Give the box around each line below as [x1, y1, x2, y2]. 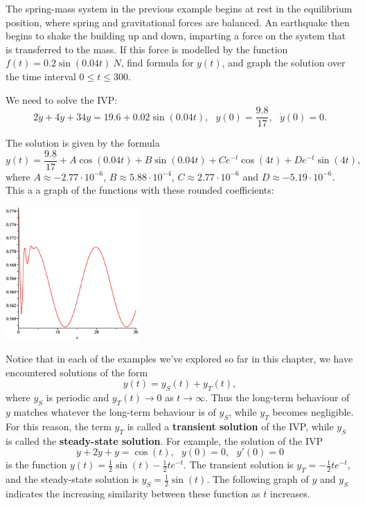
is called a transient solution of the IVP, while [127, 419, 334, 433]
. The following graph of [206, 472, 309, 486]
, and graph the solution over [222, 55, 346, 70]
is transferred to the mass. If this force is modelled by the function [6, 42, 288, 56]
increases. [269, 486, 310, 500]
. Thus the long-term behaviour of [205, 390, 350, 405]
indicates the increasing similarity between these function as [6, 486, 260, 500]
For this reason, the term [6, 419, 112, 433]
